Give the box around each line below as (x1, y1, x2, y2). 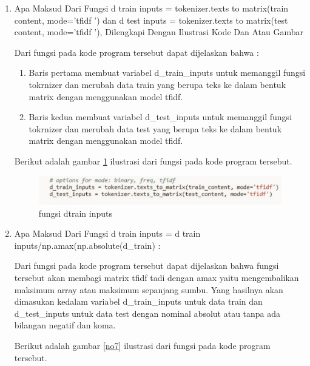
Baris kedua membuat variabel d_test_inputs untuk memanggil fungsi (29, 110, 292, 123)
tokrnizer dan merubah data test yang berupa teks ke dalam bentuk (29, 122, 282, 135)
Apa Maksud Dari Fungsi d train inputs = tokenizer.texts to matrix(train (14, 2, 289, 14)
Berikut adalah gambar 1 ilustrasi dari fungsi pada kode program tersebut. (14, 154, 292, 167)
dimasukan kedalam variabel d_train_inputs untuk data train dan (14, 295, 263, 308)
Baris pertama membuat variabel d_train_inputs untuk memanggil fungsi (29, 66, 306, 79)
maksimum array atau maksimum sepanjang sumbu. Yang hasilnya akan (14, 283, 283, 296)
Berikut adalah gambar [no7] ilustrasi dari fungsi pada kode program (14, 339, 271, 351)
